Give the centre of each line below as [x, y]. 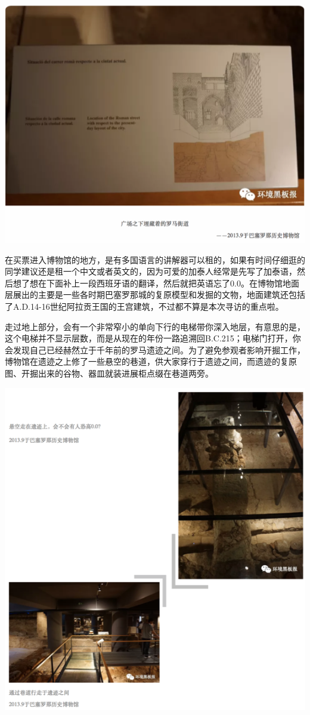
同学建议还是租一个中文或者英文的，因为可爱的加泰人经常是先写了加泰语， [151, 271]
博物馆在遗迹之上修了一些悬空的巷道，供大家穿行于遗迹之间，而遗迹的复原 [151, 361]
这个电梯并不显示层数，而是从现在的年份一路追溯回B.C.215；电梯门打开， [149, 338]
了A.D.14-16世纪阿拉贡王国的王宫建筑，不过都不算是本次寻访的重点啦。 [144, 306]
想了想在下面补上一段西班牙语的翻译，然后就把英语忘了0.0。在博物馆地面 [156, 283]
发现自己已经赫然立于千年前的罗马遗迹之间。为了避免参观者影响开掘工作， [159, 349]
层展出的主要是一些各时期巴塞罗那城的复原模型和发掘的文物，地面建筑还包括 [155, 295]
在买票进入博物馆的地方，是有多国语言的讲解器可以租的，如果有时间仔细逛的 [155, 259]
